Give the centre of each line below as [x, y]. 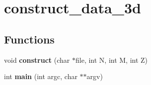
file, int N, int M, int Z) [112, 60]
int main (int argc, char [41, 76]
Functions [29, 39]
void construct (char [37, 60]
